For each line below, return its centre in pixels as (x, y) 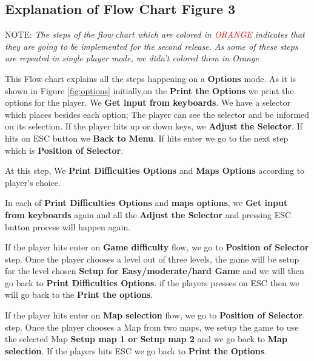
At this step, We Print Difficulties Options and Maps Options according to (155, 170)
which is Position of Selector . (64, 150)
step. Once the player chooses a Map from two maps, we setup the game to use (152, 327)
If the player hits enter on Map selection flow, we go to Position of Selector (154, 315)
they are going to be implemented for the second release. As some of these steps (152, 46)
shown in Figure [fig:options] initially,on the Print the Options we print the (149, 90)
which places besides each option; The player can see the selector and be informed (157, 114)
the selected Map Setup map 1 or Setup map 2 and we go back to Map (146, 339)
